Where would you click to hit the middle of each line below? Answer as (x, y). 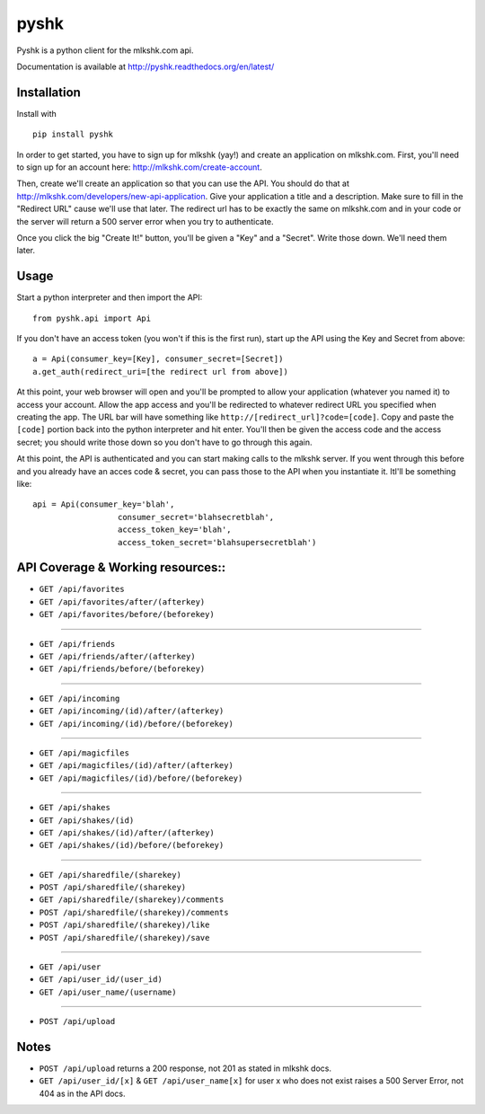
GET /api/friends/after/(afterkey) (118, 656)
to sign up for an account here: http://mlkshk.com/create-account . (139, 167)
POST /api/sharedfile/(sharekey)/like (124, 925)
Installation (48, 92)
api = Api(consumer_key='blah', (104, 504)
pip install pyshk (73, 134)
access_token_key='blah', (175, 530)
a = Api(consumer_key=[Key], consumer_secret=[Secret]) (158, 359)
